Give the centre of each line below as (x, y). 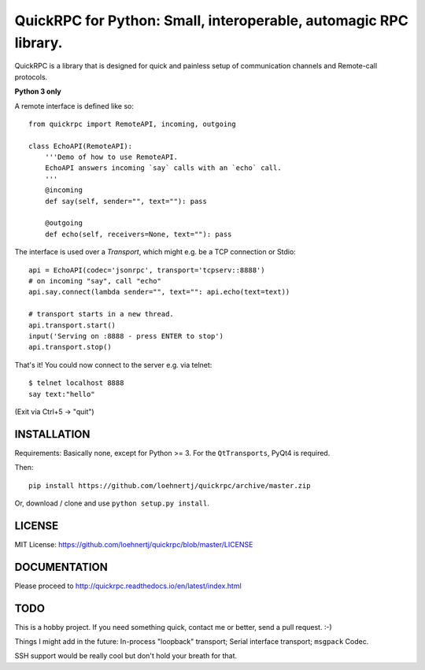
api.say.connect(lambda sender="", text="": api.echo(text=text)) (159, 292)
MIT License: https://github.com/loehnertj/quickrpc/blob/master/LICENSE (134, 544)
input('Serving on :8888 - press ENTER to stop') (126, 336)
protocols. (31, 77)
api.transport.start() (72, 325)
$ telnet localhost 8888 (76, 383)
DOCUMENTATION (61, 567)
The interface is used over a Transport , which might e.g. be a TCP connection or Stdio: (155, 252)
